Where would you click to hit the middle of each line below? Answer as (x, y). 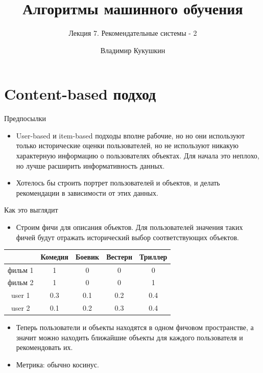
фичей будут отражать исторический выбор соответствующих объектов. (127, 237)
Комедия (54, 256)
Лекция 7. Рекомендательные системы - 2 (133, 33)
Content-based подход (80, 94)
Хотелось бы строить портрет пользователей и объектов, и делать (118, 183)
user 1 (20, 295)
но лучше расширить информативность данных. (90, 165)
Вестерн (119, 256)
